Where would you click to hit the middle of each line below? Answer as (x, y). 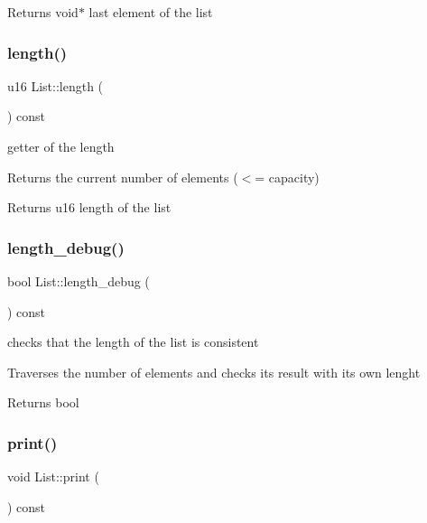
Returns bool (43, 402)
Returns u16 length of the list (89, 207)
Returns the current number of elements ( (123, 177)
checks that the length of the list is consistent (133, 342)
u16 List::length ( (56, 85)
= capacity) (287, 177)
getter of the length (61, 146)
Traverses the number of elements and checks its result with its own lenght (214, 372)
